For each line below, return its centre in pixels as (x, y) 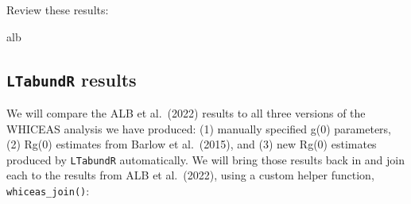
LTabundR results (72, 79)
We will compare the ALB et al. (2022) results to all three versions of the (186, 112)
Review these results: (58, 10)
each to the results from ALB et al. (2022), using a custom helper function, (190, 175)
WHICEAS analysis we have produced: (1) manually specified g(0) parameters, (199, 128)
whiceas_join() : (48, 191)
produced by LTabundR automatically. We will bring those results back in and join (206, 159)
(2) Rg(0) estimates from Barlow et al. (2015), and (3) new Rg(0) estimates (192, 144)
